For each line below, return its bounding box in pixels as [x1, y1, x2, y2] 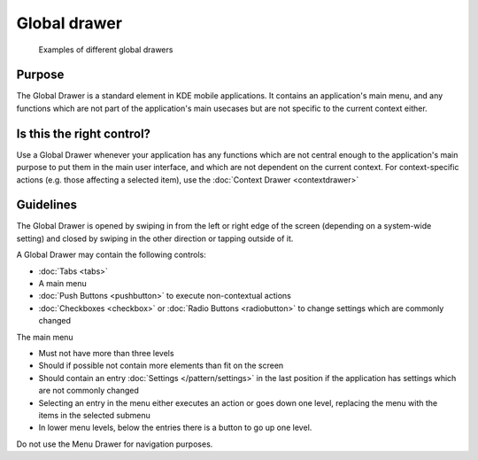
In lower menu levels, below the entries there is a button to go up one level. [38, 422, 312, 433]
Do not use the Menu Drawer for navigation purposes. [16, 439, 213, 449]
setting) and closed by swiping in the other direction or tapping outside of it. [16, 233, 294, 244]
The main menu [16, 331, 74, 342]
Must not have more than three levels [38, 347, 174, 358]
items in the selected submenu [38, 409, 150, 420]
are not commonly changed [38, 386, 139, 396]
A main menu [38, 278, 88, 288]
